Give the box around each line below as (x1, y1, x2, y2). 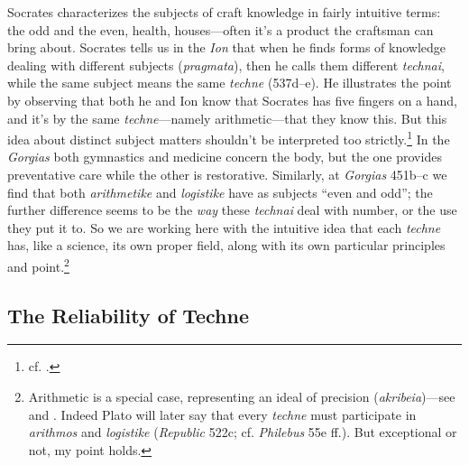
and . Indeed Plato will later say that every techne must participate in (28, 405, 417, 423)
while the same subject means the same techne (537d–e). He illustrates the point (7, 73, 452, 92)
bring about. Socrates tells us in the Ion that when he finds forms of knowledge (7, 38, 446, 57)
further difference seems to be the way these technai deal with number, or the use (7, 200, 457, 219)
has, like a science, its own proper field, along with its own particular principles (7, 236, 446, 255)
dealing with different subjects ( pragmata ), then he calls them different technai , (7, 55, 445, 74)
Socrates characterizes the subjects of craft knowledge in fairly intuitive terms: (7, 3, 441, 21)
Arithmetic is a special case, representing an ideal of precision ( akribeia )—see (28, 387, 455, 406)
